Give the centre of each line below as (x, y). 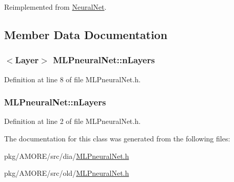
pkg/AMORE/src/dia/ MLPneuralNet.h (67, 156)
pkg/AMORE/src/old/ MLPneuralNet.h (67, 173)
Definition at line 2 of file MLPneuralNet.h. (72, 121)
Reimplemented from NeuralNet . (55, 7)
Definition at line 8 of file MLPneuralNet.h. (72, 79)
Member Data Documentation (86, 34)
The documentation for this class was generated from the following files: (117, 138)
